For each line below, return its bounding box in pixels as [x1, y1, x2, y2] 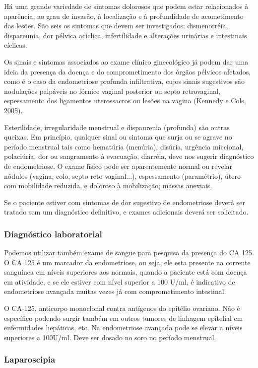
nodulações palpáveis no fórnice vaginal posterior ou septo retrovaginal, [4, 85, 221, 96]
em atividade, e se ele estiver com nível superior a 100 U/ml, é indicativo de [4, 276, 235, 287]
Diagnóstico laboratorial [4, 227, 102, 240]
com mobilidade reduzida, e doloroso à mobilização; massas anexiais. [4, 180, 212, 191]
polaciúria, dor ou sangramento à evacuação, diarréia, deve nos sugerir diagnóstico [4, 151, 254, 161]
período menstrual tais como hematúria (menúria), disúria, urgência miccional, [4, 141, 244, 151]
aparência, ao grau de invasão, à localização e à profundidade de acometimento [4, 10, 244, 21]
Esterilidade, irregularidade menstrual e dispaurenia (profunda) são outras [4, 122, 230, 132]
